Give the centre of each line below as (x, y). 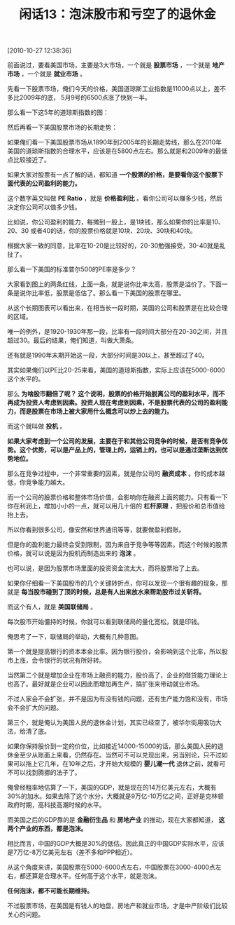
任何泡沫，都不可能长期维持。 (50, 891)
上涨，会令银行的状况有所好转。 (59, 661)
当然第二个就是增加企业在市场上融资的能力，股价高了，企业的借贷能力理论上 (117, 675)
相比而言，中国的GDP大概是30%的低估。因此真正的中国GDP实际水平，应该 (116, 844)
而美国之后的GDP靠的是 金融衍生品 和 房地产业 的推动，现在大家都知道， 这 (116, 820)
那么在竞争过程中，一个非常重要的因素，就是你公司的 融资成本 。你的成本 (113, 473)
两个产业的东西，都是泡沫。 (47, 829)
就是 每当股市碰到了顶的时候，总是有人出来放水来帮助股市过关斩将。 (106, 592)
